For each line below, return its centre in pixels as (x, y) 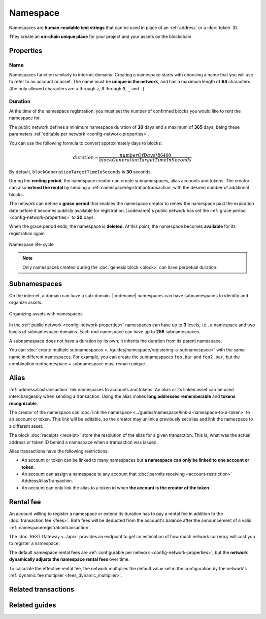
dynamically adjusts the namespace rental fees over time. (69, 559)
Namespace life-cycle (31, 244)
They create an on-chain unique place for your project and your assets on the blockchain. (101, 36)
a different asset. (26, 426)
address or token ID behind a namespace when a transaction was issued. (83, 442)
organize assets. (26, 303)
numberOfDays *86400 (145, 155)
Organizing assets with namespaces (46, 313)
